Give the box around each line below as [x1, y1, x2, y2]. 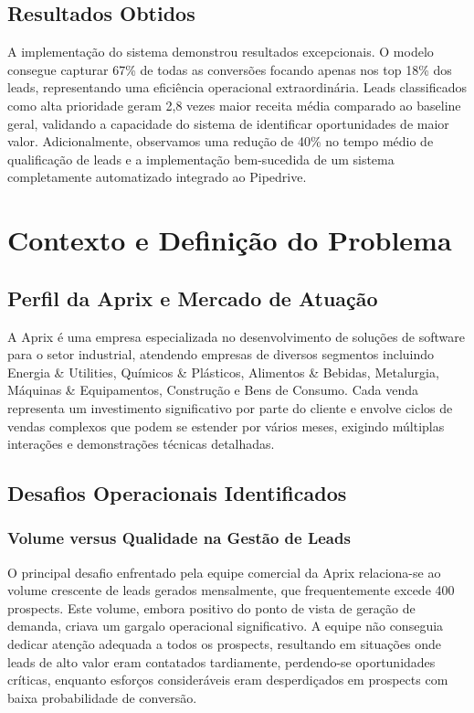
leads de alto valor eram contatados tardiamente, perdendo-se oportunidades [7, 652, 436, 671]
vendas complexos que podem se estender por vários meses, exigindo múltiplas [7, 416, 445, 435]
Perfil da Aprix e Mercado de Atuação [7, 283, 378, 312]
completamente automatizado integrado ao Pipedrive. [7, 167, 307, 186]
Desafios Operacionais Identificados [7, 479, 347, 507]
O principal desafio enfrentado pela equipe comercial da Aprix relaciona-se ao [7, 562, 441, 581]
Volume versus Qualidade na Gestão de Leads [7, 527, 351, 549]
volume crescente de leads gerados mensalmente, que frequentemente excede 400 [7, 580, 455, 600]
